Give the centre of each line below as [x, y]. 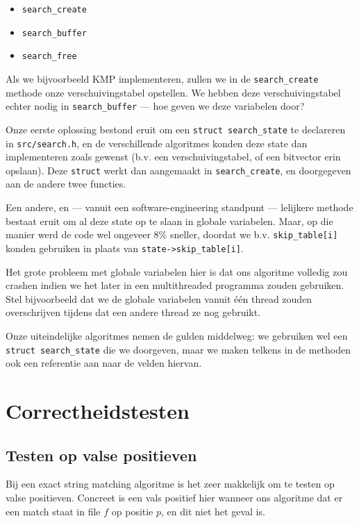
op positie [132, 511]
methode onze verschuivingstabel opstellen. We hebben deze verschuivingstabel [173, 92]
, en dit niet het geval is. [213, 511]
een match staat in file [53, 511]
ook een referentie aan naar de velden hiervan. [104, 363]
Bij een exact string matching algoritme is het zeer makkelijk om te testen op [170, 484]
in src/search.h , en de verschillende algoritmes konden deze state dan [157, 143]
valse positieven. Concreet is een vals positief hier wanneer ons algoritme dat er [174, 497]
